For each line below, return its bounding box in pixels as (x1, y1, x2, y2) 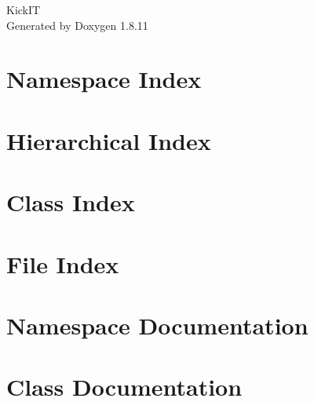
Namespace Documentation (6, 309, 309, 341)
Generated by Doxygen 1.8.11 (6, 16, 148, 33)
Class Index (6, 186, 135, 218)
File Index (6, 247, 119, 280)
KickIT (6, 2, 41, 17)
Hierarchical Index (6, 124, 211, 156)
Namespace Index (6, 63, 202, 95)
